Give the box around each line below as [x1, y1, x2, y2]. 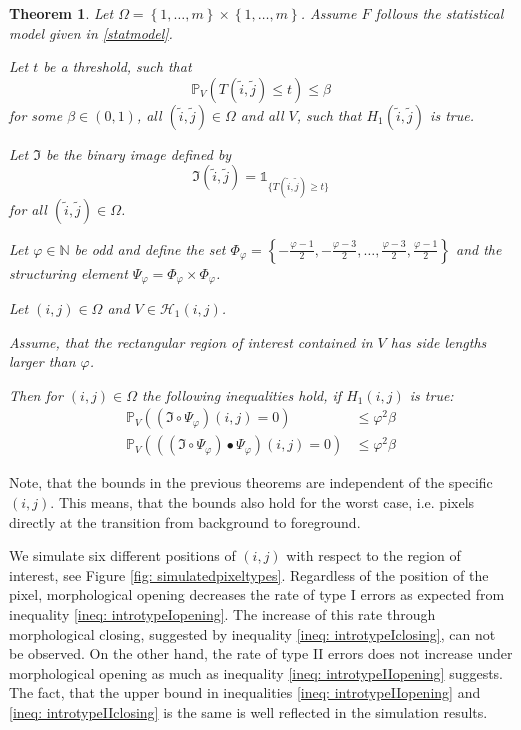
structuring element [9, 262, 128, 283]
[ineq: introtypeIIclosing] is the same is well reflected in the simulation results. [9, 701, 488, 722]
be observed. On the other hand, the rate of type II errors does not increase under [9, 643, 513, 664]
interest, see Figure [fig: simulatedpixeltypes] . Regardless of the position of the [9, 564, 489, 585]
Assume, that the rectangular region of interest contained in [9, 331, 373, 352]
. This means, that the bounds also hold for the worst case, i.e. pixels [50, 492, 475, 513]
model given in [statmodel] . [9, 22, 173, 43]
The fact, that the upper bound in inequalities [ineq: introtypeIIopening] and [9, 682, 481, 703]
